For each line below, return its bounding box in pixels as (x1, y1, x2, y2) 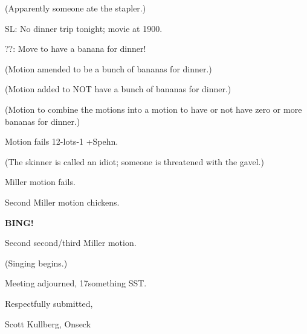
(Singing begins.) (5, 256, 68, 269)
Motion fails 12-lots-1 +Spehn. (5, 135, 118, 148)
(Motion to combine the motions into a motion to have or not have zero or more (5, 102, 302, 115)
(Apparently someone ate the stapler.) (5, 2, 146, 14)
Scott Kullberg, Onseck (5, 317, 91, 330)
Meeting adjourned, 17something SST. (5, 277, 147, 289)
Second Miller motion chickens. (5, 195, 120, 208)
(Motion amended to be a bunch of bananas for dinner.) (5, 62, 212, 75)
